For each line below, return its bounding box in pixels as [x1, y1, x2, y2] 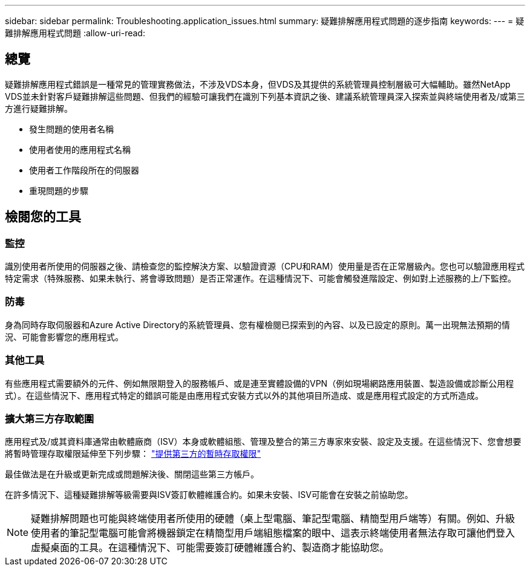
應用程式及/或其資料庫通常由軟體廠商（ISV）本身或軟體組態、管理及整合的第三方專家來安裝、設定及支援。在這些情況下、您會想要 [5, 436, 522, 447]
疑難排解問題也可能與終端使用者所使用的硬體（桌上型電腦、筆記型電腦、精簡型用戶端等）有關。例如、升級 [31, 512, 515, 525]
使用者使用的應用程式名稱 [29, 144, 131, 155]
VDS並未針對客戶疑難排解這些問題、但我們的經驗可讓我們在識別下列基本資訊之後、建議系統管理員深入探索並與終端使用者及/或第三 [5, 91, 525, 102]
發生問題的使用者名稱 [29, 123, 114, 134]
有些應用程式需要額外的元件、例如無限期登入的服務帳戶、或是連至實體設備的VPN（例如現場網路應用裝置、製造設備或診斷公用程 [5, 378, 514, 389]
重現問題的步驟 [29, 185, 88, 196]
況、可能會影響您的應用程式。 [5, 331, 123, 342]
